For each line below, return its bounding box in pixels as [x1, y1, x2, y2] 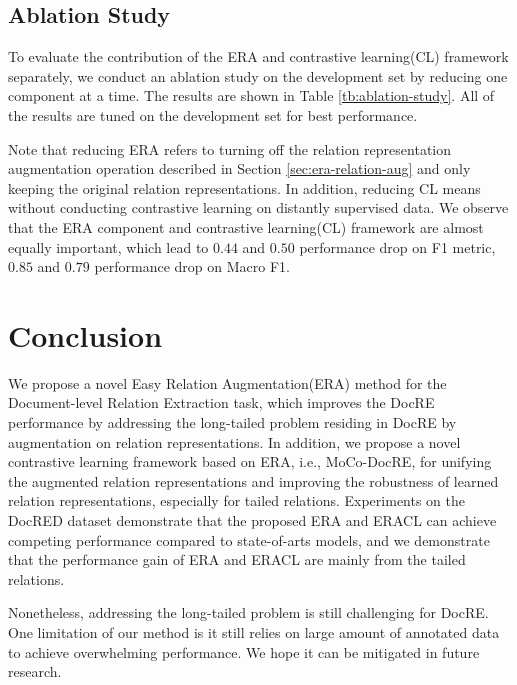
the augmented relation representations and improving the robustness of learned [8, 470, 499, 491]
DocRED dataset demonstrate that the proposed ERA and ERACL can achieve [8, 510, 497, 531]
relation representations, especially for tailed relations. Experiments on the [8, 490, 466, 511]
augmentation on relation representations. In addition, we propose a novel [8, 431, 461, 452]
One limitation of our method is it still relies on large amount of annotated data [8, 621, 500, 642]
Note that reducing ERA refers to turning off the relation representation [8, 138, 452, 159]
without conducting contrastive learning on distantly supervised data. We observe [8, 197, 509, 218]
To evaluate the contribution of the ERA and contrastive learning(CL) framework [8, 46, 509, 67]
